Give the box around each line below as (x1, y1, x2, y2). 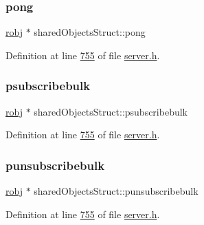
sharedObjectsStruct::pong (34, 25, 146, 39)
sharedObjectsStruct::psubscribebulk (34, 104, 188, 118)
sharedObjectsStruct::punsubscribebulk (34, 184, 199, 198)
